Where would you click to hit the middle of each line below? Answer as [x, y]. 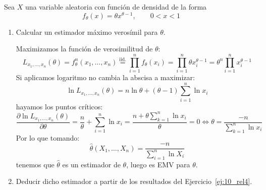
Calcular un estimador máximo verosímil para [87, 31]
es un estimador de [91, 164]
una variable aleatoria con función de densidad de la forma [116, 7]
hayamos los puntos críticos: [59, 106]
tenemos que [35, 164]
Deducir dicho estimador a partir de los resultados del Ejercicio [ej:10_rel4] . [134, 181]
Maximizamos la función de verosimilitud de [84, 49]
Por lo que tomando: [48, 137]
